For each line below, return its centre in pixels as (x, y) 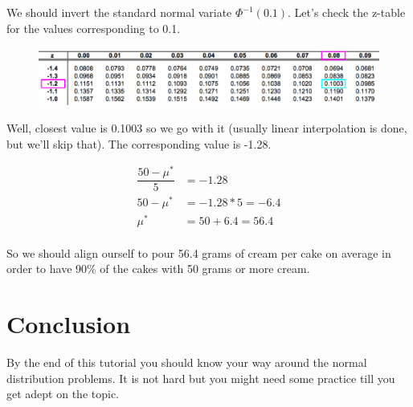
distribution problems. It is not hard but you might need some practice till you (201, 378)
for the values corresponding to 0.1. (94, 28)
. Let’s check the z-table (347, 12)
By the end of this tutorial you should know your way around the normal (187, 362)
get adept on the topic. (63, 394)
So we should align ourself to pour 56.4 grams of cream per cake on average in (199, 252)
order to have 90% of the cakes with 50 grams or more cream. (158, 269)
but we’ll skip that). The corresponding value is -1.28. (139, 143)
